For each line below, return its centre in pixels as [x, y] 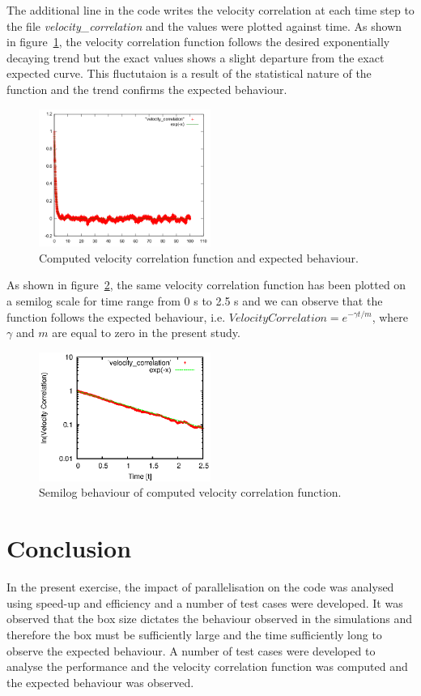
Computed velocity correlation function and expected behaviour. [199, 257]
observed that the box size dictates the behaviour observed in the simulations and [210, 619]
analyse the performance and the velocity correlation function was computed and [207, 666]
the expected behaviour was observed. [100, 682]
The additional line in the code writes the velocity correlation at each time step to [210, 10]
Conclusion [69, 548]
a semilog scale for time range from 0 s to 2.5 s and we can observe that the [195, 300]
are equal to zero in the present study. [146, 333]
